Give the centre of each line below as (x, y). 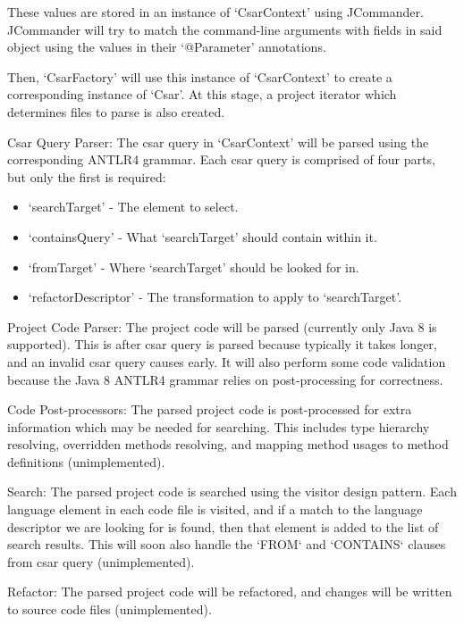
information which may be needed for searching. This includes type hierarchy (219, 426)
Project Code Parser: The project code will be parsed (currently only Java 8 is (222, 326)
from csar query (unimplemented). (101, 561)
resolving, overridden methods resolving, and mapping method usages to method (228, 444)
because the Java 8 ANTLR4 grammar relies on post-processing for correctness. (225, 379)
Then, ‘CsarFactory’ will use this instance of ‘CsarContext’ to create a (200, 76)
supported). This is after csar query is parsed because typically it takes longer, (222, 344)
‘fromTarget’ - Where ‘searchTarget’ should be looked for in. (194, 267)
